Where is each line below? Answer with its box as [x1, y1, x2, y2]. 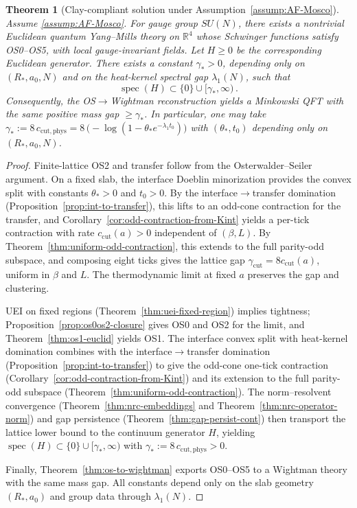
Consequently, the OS [5, 93, 95, 107]
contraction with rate [5, 225, 95, 240]
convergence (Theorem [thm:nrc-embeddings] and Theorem [5, 397, 255, 412]
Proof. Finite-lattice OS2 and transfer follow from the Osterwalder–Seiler [5, 158, 312, 172]
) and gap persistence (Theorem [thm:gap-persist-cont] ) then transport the [30, 411, 346, 426]
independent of [154, 225, 217, 240]
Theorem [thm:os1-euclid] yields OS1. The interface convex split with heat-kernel [5, 330, 348, 345]
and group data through [49, 489, 151, 503]
